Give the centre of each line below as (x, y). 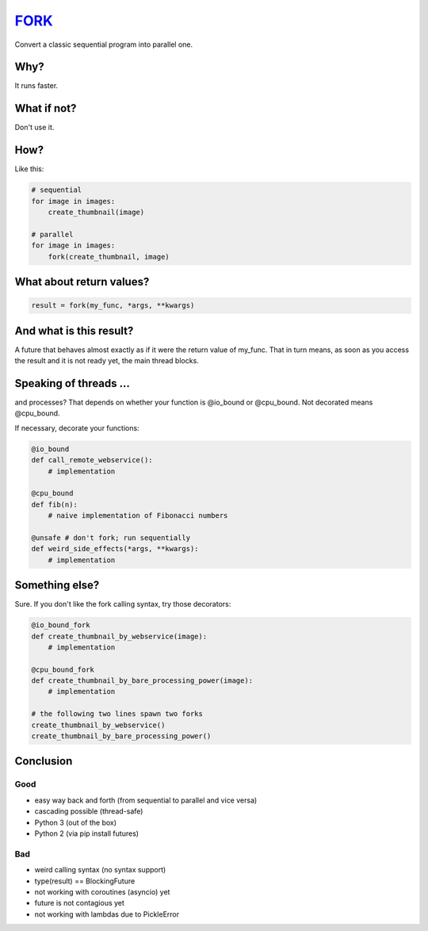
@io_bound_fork (61, 625)
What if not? (46, 108)
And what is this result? (74, 330)
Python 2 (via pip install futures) (86, 833)
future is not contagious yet (79, 903)
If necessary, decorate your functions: (77, 427)
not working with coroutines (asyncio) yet (102, 891)
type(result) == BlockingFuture (85, 881)
